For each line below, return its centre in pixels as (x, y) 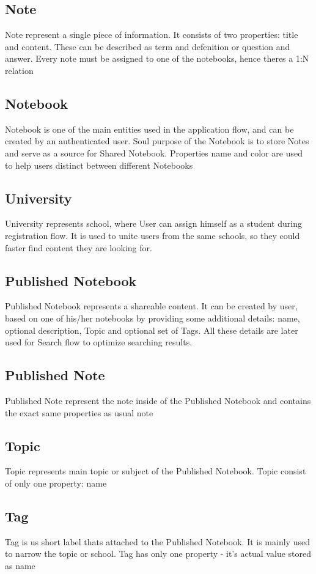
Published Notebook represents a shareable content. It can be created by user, (151, 306)
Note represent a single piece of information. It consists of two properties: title (152, 35)
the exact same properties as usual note (79, 412)
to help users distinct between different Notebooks (99, 165)
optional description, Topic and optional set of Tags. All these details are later (152, 330)
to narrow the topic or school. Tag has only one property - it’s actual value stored (158, 554)
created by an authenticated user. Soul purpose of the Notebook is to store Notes (157, 141)
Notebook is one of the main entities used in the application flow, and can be (149, 129)
